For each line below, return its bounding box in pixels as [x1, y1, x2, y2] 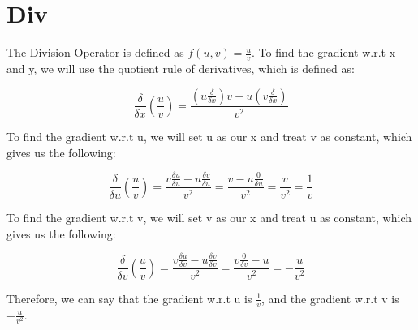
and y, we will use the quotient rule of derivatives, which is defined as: [6, 59, 355, 76]
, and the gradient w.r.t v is [261, 289, 399, 306]
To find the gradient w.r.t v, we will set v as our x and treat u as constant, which [6, 208, 412, 225]
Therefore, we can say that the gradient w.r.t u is [6, 289, 252, 306]
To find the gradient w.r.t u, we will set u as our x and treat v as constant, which [6, 127, 412, 144]
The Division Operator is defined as [6, 44, 184, 61]
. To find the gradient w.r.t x [252, 44, 396, 61]
